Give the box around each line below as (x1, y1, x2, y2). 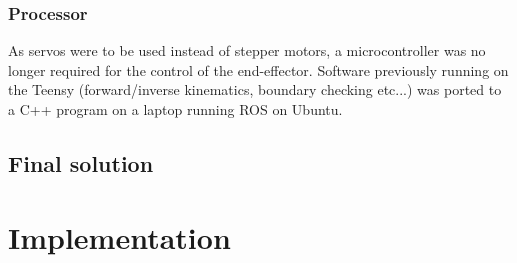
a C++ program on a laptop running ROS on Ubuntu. (8, 99, 343, 119)
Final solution (8, 147, 154, 178)
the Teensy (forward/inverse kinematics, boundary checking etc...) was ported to (8, 79, 502, 100)
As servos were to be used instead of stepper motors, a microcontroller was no (8, 40, 486, 61)
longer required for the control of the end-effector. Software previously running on (8, 59, 509, 80)
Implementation (8, 216, 231, 257)
